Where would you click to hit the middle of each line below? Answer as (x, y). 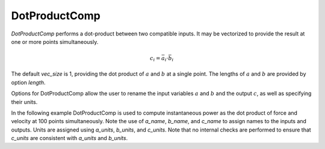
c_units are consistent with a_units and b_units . (70, 138)
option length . (28, 82)
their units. (24, 102)
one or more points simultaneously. (55, 41)
